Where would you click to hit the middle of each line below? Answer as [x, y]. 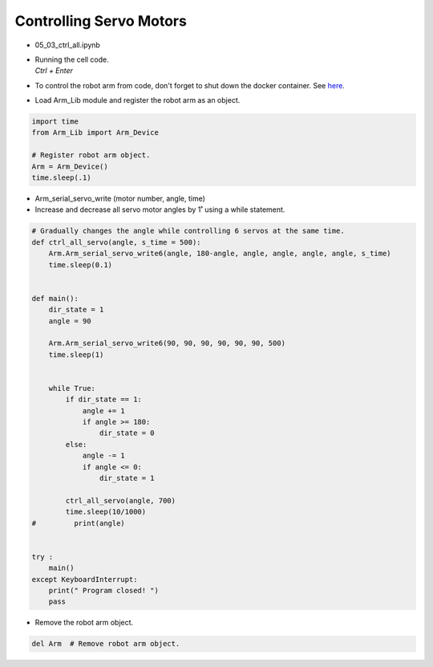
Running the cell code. [72, 59]
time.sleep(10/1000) [106, 512]
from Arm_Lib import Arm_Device [95, 133]
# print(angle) [79, 523]
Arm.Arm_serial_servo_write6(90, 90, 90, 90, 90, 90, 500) [167, 344]
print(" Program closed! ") [104, 590]
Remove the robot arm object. [84, 623]
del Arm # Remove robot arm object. [106, 644]
